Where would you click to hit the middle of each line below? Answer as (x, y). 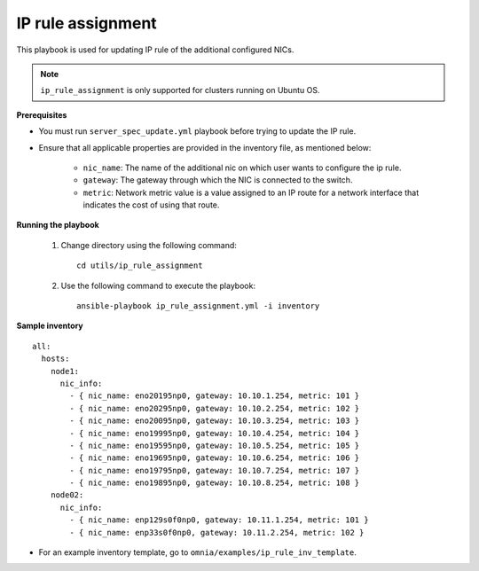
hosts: (55, 359)
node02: (67, 495)
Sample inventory (50, 326)
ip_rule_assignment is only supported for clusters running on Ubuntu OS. (180, 90)
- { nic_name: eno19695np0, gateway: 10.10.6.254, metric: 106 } (215, 458)
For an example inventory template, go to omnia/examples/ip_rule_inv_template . (197, 552)
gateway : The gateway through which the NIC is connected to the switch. (218, 180)
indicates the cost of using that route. (151, 205)
